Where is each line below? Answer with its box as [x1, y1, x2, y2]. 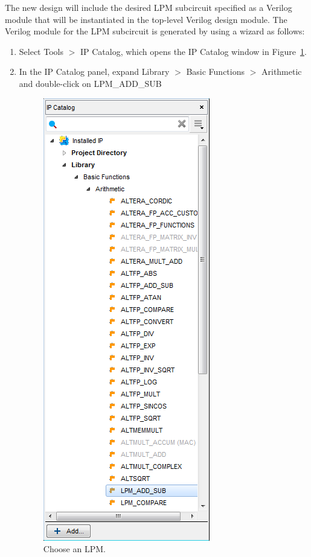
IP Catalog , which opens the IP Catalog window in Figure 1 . [80, 45, 307, 57]
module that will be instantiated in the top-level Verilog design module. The [5, 13, 287, 25]
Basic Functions [186, 65, 245, 78]
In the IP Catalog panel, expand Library [19, 65, 170, 78]
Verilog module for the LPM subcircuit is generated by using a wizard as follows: [5, 25, 305, 37]
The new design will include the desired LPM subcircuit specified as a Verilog [5, 1, 292, 13]
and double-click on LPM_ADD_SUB [19, 77, 162, 89]
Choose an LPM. [43, 543, 106, 555]
